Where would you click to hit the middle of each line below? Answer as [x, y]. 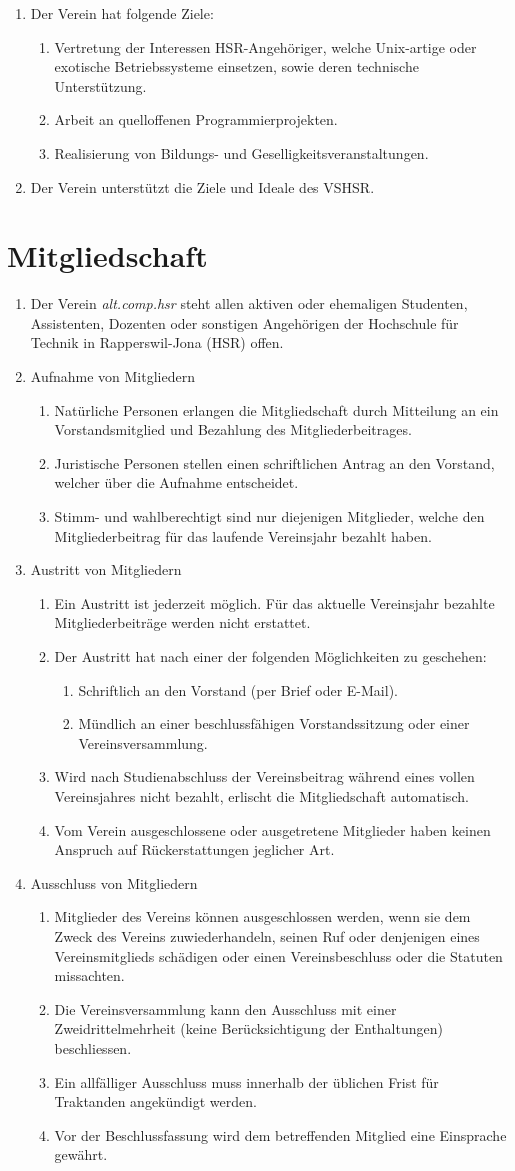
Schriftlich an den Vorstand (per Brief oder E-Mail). [238, 689]
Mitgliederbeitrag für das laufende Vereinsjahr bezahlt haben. [243, 535]
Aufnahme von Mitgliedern [112, 376]
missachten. [89, 975]
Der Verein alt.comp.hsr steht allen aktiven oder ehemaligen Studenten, [249, 303]
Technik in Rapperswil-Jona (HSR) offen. [157, 342]
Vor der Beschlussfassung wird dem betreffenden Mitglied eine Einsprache [280, 1134]
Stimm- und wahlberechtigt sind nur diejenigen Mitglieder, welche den [269, 516]
